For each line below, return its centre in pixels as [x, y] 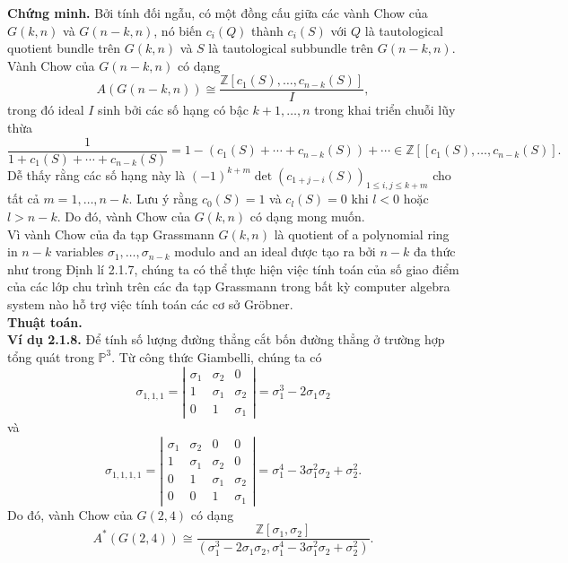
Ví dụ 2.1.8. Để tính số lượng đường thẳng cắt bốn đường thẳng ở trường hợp [226, 339]
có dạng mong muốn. [307, 217]
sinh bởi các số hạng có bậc [173, 110]
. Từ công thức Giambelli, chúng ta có [217, 356]
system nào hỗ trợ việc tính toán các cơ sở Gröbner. [150, 304]
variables [79, 251]
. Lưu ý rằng [163, 199]
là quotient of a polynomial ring [362, 234]
